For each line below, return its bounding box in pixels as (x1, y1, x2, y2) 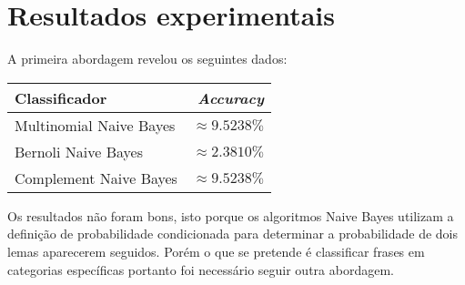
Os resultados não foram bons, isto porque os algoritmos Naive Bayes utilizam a (7, 206, 454, 225)
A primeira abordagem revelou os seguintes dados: (7, 49, 288, 68)
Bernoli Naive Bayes (15, 140, 143, 162)
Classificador (15, 87, 107, 108)
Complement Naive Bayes (15, 167, 177, 188)
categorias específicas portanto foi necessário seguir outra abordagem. (7, 260, 394, 279)
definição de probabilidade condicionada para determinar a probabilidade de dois (7, 224, 459, 243)
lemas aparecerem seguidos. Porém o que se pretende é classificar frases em (7, 241, 425, 260)
